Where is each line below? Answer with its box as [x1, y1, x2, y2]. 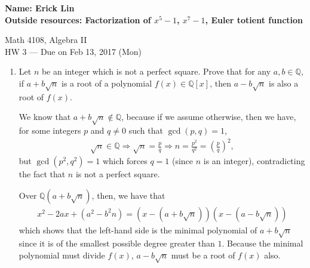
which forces [102, 154, 148, 167]
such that [128, 124, 163, 137]
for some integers [19, 124, 81, 137]
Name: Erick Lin [5, 2, 75, 14]
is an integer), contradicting [203, 154, 305, 167]
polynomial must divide [19, 248, 105, 261]
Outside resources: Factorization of [5, 13, 151, 26]
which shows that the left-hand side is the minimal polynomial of [19, 223, 257, 236]
